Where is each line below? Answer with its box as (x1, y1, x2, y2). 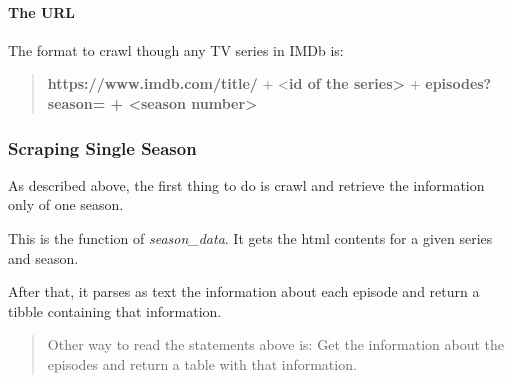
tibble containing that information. (8, 300, 222, 321)
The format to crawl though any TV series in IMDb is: (8, 39, 344, 60)
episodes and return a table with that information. (47, 353, 357, 374)
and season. (8, 247, 79, 268)
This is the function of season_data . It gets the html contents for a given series (8, 227, 493, 248)
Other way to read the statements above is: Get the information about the (47, 334, 504, 355)
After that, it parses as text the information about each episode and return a (8, 281, 480, 302)
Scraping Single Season (8, 135, 197, 160)
